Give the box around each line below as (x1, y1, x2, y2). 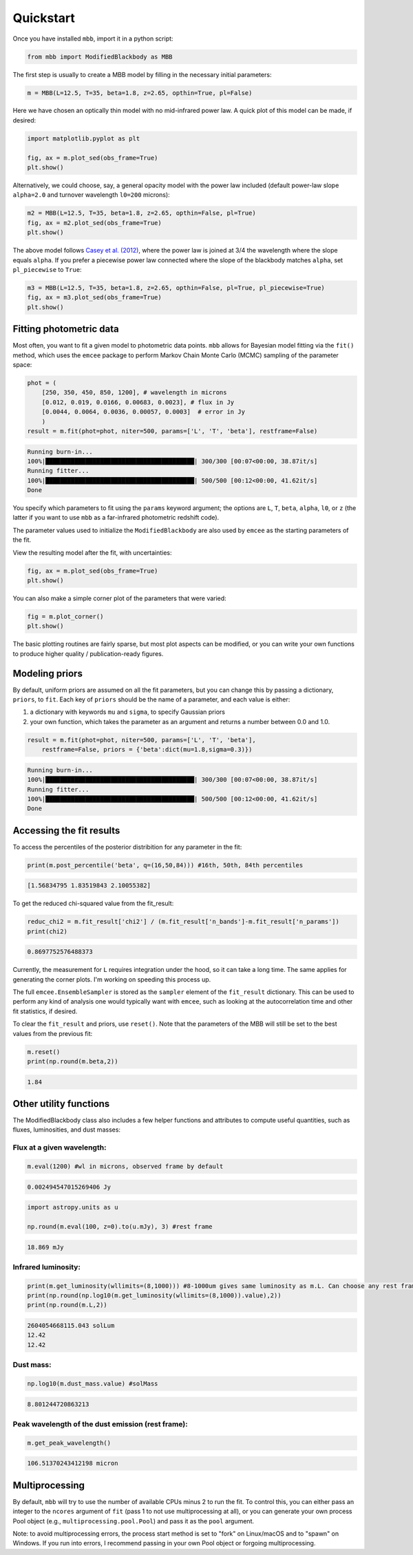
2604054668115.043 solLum (27, 1322, 115, 1330)
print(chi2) (27, 927, 68, 935)
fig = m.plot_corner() (27, 613, 104, 620)
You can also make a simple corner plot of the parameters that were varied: (12, 594, 226, 602)
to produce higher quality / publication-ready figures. (12, 649, 164, 657)
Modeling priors (12, 668, 83, 679)
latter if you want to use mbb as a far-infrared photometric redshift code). (12, 514, 220, 522)
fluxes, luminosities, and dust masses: (12, 1125, 120, 1134)
